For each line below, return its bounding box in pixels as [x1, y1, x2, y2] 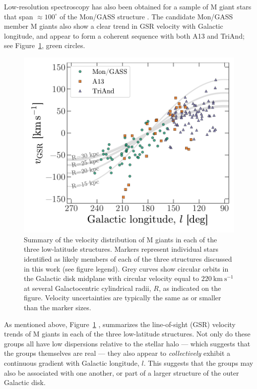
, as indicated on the [158, 282, 221, 293]
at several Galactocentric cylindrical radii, [24, 282, 151, 293]
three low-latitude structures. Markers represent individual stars [24, 244, 219, 254]
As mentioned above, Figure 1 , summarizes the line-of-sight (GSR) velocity [4, 319, 236, 329]
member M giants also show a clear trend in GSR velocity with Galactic [4, 21, 223, 31]
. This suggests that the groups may [143, 358, 254, 368]
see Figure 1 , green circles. [4, 40, 85, 51]
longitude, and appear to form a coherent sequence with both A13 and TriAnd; [4, 30, 245, 41]
